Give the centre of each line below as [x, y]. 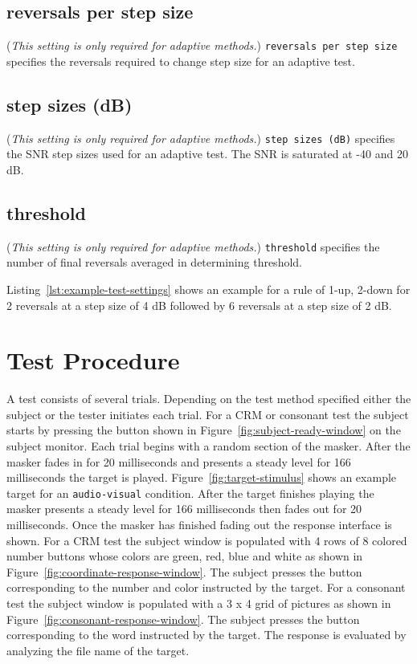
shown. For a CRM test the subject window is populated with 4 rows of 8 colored [207, 540]
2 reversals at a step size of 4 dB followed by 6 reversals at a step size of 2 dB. [199, 305]
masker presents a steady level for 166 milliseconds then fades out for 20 [184, 509]
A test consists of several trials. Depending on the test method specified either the [209, 399]
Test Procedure [93, 360]
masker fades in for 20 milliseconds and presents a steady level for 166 [179, 461]
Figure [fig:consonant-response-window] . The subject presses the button [183, 619]
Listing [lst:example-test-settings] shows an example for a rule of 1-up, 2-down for [208, 289]
